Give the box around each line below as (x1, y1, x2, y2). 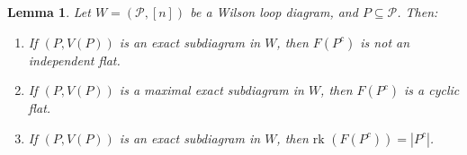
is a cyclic (404, 81, 460, 99)
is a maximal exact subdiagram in (119, 81, 304, 99)
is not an (360, 32, 410, 51)
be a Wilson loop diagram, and (190, 3, 358, 21)
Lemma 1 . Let (7, 3, 91, 21)
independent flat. (28, 50, 121, 69)
